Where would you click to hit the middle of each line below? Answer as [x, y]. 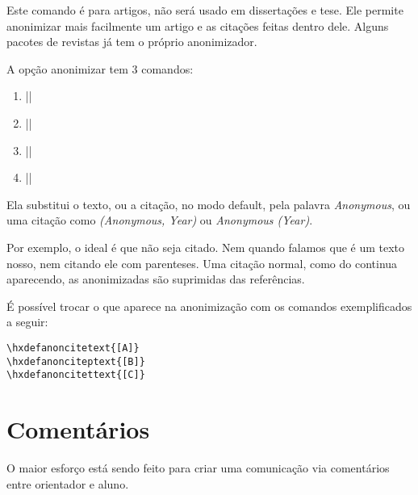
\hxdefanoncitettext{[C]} [76, 375]
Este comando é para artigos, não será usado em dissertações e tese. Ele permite [205, 10]
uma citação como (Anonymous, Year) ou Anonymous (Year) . [160, 220]
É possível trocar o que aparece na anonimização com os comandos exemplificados [209, 306]
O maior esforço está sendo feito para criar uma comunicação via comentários [198, 468]
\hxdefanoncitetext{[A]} [73, 348]
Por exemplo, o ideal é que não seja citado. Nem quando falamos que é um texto [206, 247]
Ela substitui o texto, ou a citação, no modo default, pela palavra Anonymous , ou [209, 204]
